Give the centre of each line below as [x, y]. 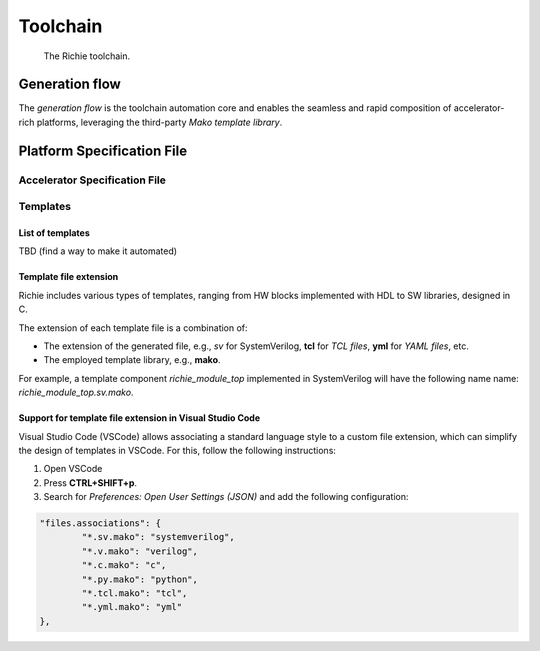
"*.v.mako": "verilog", [140, 551]
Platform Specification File [103, 150]
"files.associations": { [100, 523]
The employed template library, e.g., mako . [132, 360]
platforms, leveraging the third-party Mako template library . [159, 122]
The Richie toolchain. [87, 56]
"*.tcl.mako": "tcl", [134, 593]
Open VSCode [73, 469]
